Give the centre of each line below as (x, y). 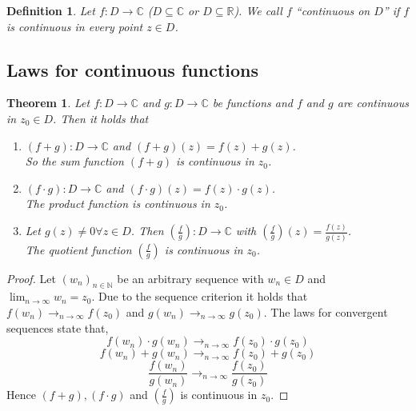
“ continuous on (333, 10)
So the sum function (74, 161)
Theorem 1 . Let (48, 103)
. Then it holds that (101, 118)
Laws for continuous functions (132, 69)
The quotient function (78, 249)
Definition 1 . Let (51, 10)
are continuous (373, 103)
